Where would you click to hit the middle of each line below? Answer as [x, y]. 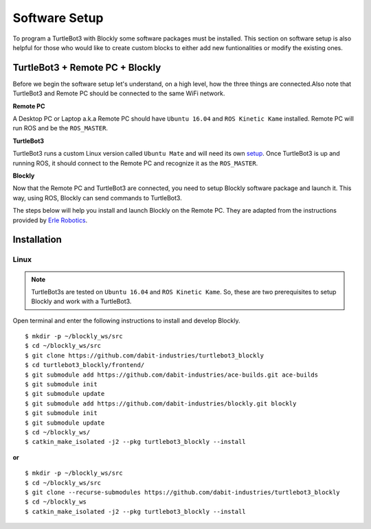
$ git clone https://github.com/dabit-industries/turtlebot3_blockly [145, 355]
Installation [37, 240]
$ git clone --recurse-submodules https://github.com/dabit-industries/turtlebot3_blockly [182, 492]
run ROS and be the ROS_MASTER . [60, 128]
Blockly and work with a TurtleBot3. [81, 301]
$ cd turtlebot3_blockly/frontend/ [85, 365]
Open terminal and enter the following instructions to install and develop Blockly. [126, 320]
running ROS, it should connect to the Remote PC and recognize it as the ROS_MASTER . [135, 163]
